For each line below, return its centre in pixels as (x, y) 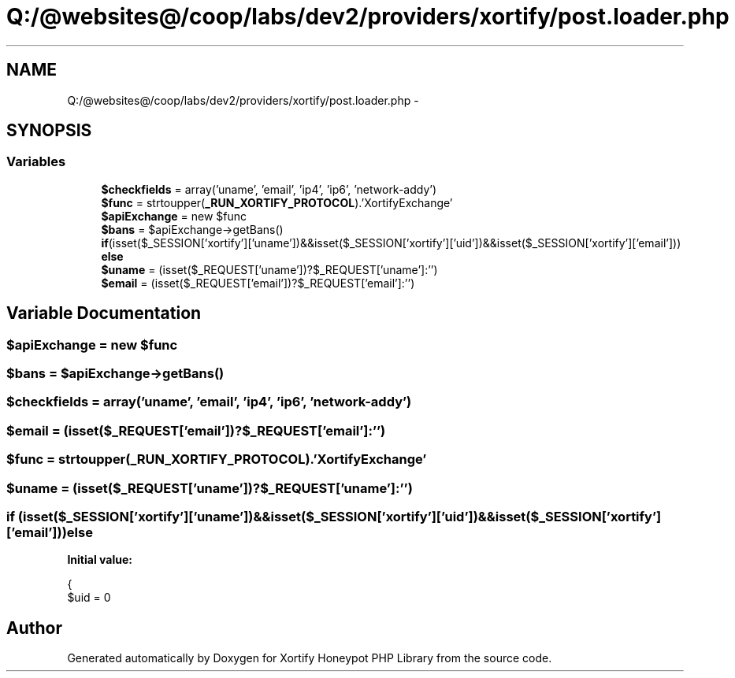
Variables (36, 162)
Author (34, 628)
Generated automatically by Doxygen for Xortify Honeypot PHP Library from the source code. (310, 658)
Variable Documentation (104, 313)
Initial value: (100, 560)
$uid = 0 (89, 598)
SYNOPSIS (49, 131)
